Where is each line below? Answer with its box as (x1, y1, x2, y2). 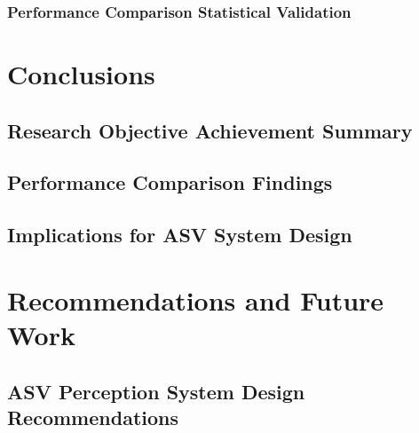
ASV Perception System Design (7, 377, 305, 405)
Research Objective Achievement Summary (7, 116, 413, 144)
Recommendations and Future (7, 281, 384, 318)
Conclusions (7, 56, 155, 92)
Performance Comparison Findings (7, 169, 333, 196)
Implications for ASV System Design (7, 221, 352, 248)
